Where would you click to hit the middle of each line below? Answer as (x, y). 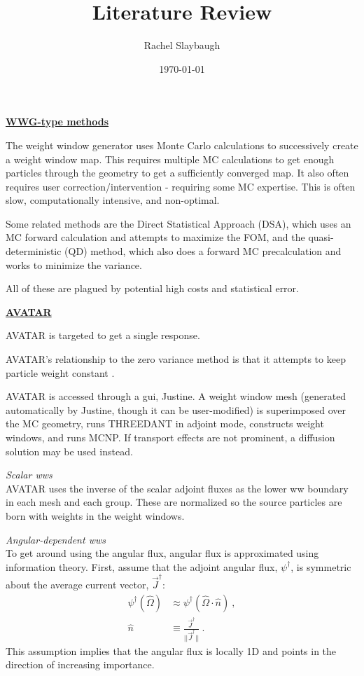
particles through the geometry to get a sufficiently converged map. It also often (177, 173)
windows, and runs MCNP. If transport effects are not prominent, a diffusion (170, 437)
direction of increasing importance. (80, 664)
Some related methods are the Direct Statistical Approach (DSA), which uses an (178, 223)
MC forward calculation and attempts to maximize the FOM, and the (155, 237)
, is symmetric (321, 566)
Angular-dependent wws (56, 539)
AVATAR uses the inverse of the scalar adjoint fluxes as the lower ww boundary (177, 488)
